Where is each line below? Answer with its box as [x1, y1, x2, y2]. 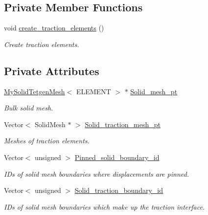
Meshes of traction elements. [4, 135, 90, 146]
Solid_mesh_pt [130, 86, 178, 96]
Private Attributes [4, 63, 99, 78]
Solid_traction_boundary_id [74, 185, 163, 195]
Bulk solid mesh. [4, 103, 53, 113]
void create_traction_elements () [4, 23, 104, 33]
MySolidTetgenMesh [4, 86, 65, 96]
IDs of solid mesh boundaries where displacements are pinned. [4, 168, 189, 179]
